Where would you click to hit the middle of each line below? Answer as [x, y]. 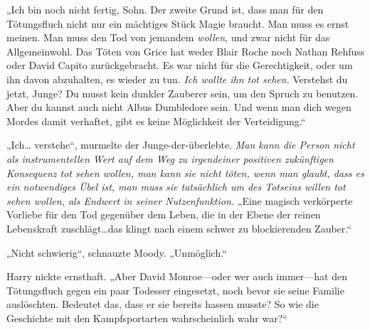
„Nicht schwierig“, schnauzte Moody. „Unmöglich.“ [117, 252]
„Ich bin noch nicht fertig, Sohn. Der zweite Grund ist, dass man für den [165, 9]
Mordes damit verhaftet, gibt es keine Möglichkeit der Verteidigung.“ [156, 121]
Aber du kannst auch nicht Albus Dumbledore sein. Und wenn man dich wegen [179, 107]
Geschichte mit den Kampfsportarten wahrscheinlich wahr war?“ [147, 318]
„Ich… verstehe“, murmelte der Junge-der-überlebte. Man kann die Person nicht [181, 145]
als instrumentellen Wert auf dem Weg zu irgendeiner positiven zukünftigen [170, 158]
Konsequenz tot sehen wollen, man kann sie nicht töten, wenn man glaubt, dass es [185, 172]
